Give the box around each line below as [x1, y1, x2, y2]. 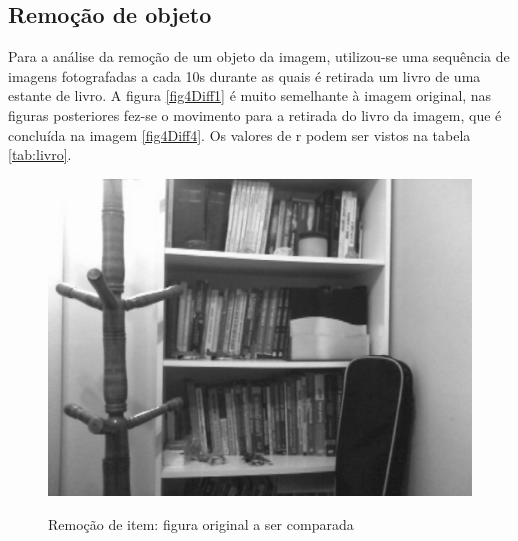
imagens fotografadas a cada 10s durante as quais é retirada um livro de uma [8, 65, 481, 86]
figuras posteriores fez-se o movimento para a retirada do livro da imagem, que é [8, 104, 502, 125]
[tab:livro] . [8, 144, 72, 165]
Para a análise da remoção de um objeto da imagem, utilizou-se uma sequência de [8, 46, 510, 67]
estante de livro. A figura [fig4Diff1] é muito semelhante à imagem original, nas [8, 85, 492, 106]
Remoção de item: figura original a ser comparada [48, 513, 354, 534]
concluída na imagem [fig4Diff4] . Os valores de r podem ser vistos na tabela [8, 124, 471, 145]
